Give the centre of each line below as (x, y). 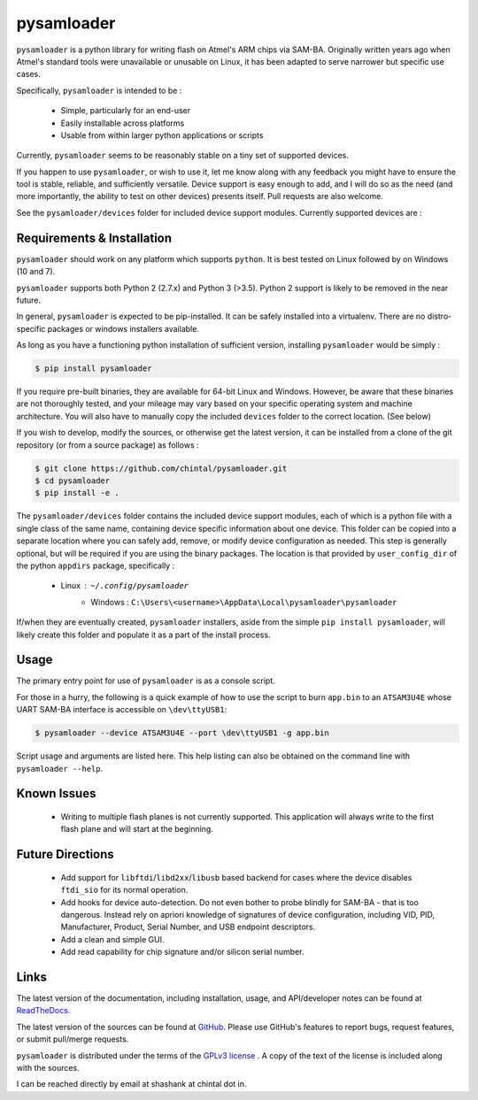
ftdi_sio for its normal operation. (124, 890)
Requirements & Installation (94, 238)
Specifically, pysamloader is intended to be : (99, 90)
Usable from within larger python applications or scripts (162, 135)
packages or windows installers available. (123, 328)
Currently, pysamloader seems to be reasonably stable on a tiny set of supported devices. (182, 156)
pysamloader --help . (60, 768)
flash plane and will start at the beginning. (137, 829)
